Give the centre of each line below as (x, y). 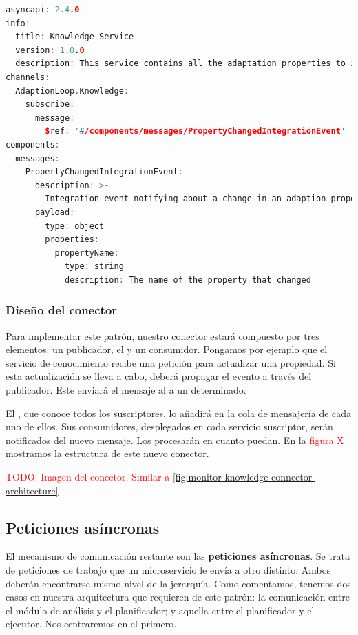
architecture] (32, 490)
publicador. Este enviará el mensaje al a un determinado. (126, 390)
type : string (94, 266)
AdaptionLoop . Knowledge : (72, 91)
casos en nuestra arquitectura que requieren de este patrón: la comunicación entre (178, 597)
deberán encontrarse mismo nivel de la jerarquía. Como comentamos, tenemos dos (178, 583)
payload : (55, 212)
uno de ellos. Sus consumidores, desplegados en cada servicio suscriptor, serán (169, 426)
